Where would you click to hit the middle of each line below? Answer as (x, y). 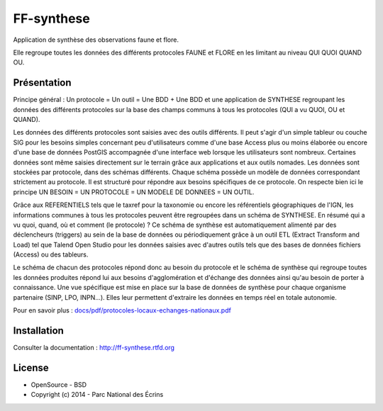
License (31, 367)
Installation (38, 331)
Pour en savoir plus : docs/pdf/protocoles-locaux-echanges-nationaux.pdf (122, 310)
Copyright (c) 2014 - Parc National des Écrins (97, 395)
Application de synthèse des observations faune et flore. (96, 40)
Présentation (42, 83)
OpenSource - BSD (59, 384)
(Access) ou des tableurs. (51, 254)
